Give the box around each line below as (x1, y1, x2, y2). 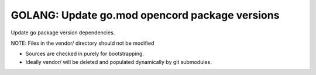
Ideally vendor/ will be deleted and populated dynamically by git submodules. (25, 58, 212, 65)
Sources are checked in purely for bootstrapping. (25, 50, 145, 58)
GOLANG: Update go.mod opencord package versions (11, 9, 280, 22)
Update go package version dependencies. (11, 29, 115, 36)
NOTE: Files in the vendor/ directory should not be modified (11, 40, 154, 47)
